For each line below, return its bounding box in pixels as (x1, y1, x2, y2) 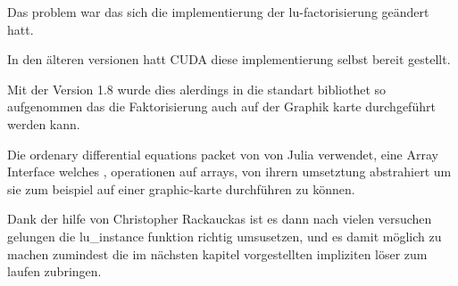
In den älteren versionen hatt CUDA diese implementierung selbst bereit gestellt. (7, 50, 451, 69)
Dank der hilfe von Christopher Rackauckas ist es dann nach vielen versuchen (7, 209, 432, 228)
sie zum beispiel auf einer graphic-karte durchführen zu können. (7, 179, 355, 198)
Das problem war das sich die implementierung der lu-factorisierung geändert (7, 3, 429, 20)
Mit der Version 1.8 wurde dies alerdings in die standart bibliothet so (7, 79, 387, 98)
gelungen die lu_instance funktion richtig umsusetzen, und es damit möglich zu (7, 226, 442, 245)
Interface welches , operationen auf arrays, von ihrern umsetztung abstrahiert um (7, 162, 452, 181)
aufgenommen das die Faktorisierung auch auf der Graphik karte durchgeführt (7, 97, 436, 116)
